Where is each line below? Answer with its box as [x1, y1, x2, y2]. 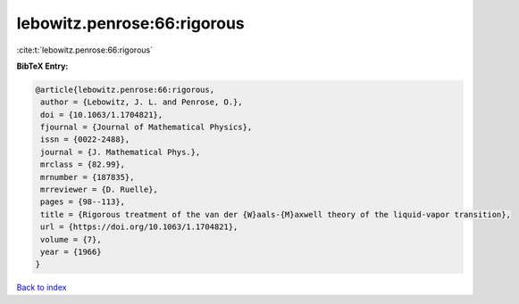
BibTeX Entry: [16, 61, 69, 71]
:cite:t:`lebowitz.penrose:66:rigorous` [16, 45, 154, 55]
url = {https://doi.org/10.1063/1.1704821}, [40, 222, 239, 232]
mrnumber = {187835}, [40, 172, 135, 182]
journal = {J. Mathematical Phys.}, [40, 147, 201, 157]
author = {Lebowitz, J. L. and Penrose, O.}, [40, 97, 243, 107]
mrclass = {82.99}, [40, 160, 125, 169]
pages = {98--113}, [40, 197, 125, 207]
